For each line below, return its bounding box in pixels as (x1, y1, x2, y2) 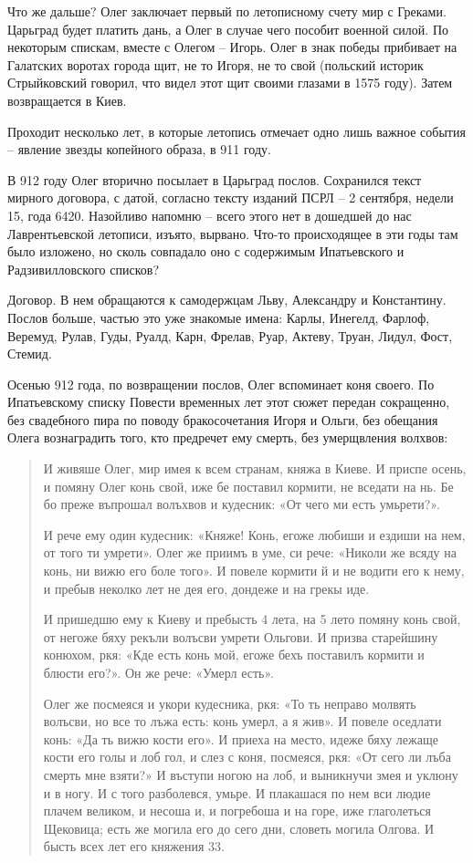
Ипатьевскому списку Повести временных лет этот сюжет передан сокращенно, (7, 392, 450, 411)
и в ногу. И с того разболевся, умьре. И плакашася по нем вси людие (43, 783, 431, 802)
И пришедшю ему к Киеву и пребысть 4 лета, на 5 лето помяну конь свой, (43, 609, 461, 629)
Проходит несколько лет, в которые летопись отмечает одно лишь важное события (7, 121, 466, 140)
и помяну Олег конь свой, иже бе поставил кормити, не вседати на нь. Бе (43, 476, 454, 495)
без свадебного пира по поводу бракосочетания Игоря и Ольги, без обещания (7, 410, 438, 429)
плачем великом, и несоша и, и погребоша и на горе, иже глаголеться (43, 801, 432, 820)
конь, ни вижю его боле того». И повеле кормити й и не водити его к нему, (43, 561, 465, 580)
